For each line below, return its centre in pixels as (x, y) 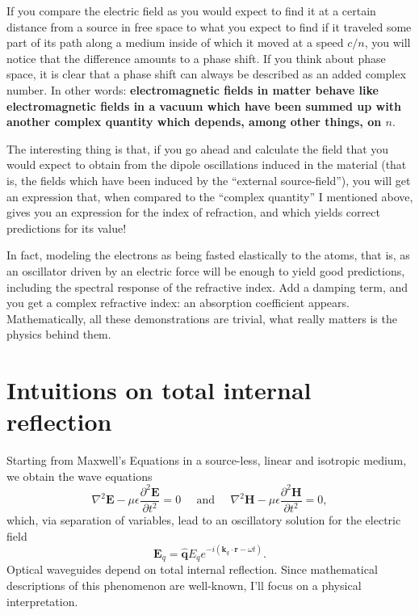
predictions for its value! (67, 227)
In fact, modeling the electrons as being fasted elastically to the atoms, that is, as (208, 255)
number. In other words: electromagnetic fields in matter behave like (193, 89)
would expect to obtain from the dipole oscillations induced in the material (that (207, 164)
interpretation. (42, 601)
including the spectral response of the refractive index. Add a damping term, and (207, 286)
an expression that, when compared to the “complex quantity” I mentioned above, (210, 196)
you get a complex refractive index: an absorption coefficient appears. (178, 303)
